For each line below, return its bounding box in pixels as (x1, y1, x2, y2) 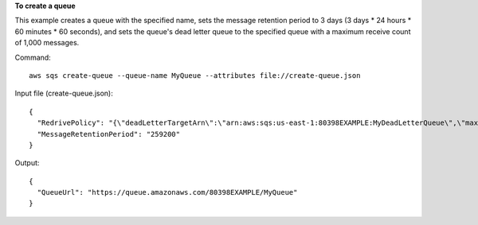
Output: (14, 158, 40, 168)
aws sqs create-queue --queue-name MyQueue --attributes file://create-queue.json (29, 71, 361, 80)
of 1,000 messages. (14, 38, 80, 48)
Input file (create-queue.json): (14, 88, 113, 99)
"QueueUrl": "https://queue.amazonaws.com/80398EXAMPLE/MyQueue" (37, 188, 298, 197)
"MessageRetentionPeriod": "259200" (37, 130, 181, 138)
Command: (14, 52, 51, 62)
